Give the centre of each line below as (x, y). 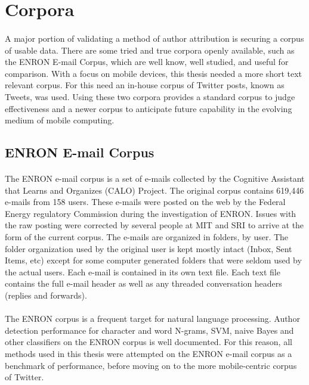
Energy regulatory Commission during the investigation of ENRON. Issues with (151, 213)
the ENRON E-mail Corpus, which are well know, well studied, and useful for (147, 62)
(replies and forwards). (46, 295)
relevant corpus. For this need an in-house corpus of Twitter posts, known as (145, 85)
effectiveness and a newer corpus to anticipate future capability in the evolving (149, 108)
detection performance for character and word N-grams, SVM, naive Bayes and (149, 330)
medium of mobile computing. (60, 120)
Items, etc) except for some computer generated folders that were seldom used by (153, 260)
